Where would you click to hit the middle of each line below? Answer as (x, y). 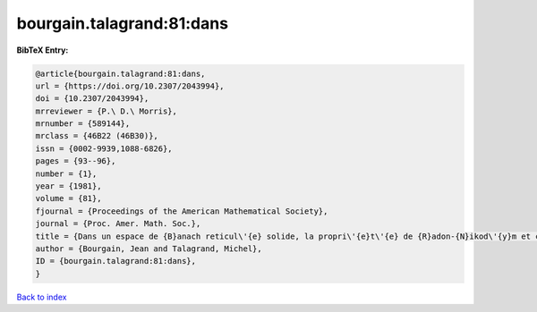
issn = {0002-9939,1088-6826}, (104, 148)
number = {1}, (66, 173)
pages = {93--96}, (76, 161)
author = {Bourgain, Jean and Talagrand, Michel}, (149, 249)
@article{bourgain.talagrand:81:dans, (120, 73)
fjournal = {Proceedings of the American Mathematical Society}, (182, 211)
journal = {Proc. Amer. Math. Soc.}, (118, 224)
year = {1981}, (68, 186)
